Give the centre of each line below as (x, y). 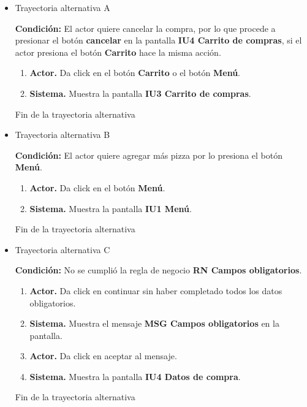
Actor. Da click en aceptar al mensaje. (103, 356)
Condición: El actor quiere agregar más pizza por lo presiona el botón (149, 155)
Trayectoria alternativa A (63, 7)
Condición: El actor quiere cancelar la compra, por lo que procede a (145, 28)
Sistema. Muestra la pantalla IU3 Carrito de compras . (140, 93)
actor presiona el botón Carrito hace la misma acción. (118, 52)
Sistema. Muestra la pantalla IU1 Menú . (111, 208)
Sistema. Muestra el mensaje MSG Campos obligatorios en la (154, 323)
